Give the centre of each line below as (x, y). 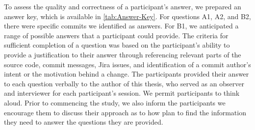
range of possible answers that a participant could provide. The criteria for (116, 35)
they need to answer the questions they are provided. (84, 122)
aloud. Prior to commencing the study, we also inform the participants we (115, 102)
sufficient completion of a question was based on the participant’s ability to (117, 45)
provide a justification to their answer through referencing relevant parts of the (123, 54)
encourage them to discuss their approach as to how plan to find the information (125, 112)
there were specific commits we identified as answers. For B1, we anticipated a (121, 26)
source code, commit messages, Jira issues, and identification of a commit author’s (127, 64)
